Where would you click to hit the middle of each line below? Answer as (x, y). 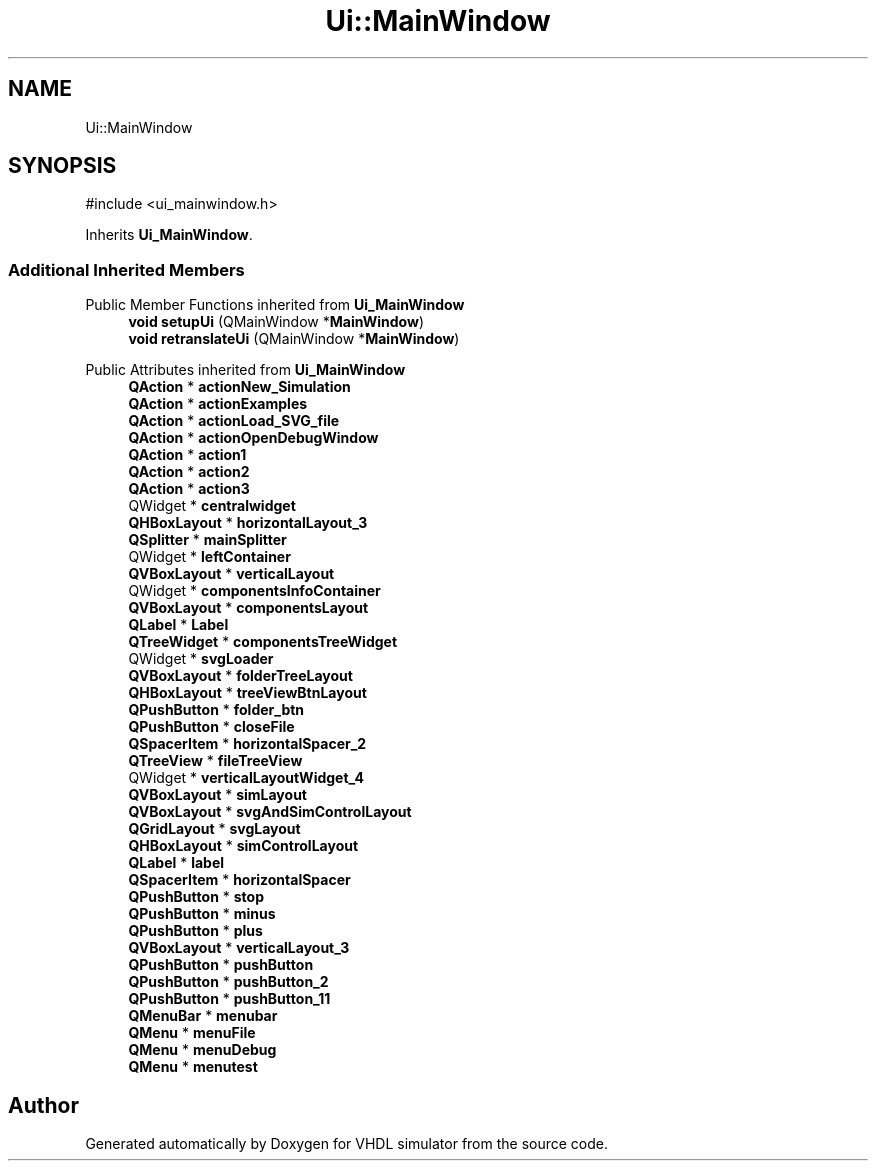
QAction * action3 (189, 489)
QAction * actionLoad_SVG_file (234, 421)
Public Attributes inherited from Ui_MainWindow (245, 370)
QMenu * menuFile (192, 1033)
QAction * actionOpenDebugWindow (253, 438)
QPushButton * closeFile (211, 727)
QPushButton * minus (202, 914)
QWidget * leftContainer (209, 557)
